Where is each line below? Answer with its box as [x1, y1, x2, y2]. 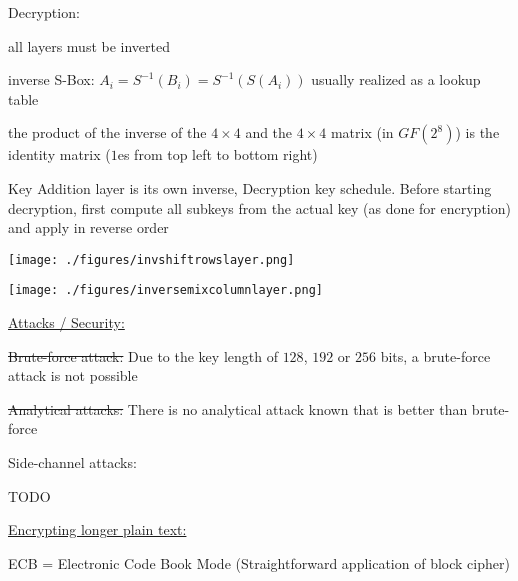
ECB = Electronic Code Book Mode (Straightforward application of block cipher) [8, 552, 510, 573]
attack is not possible [8, 365, 138, 386]
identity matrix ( [8, 144, 111, 165]
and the [245, 122, 293, 143]
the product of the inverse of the [8, 122, 207, 143]
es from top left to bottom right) [117, 144, 318, 165]
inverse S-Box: [8, 69, 95, 90]
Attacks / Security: [8, 312, 125, 333]
